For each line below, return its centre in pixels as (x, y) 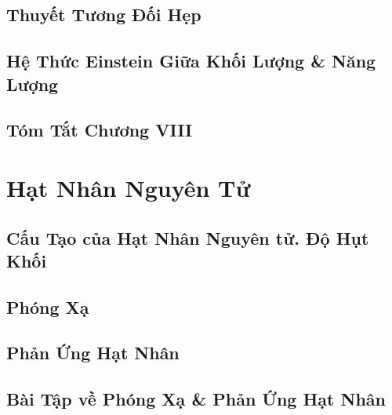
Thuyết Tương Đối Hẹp (104, 15)
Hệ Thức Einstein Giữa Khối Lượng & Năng (191, 61)
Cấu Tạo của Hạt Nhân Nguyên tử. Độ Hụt (188, 237)
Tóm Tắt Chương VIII (100, 130)
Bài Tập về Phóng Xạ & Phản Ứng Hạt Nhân (196, 399)
